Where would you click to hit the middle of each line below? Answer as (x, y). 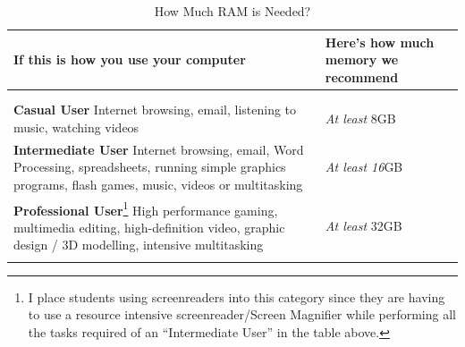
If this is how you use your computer (130, 59)
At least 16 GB (364, 167)
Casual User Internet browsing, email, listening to (155, 110)
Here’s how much (380, 42)
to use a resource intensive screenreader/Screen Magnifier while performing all (242, 314)
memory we (362, 59)
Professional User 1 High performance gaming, (146, 208)
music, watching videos (76, 127)
